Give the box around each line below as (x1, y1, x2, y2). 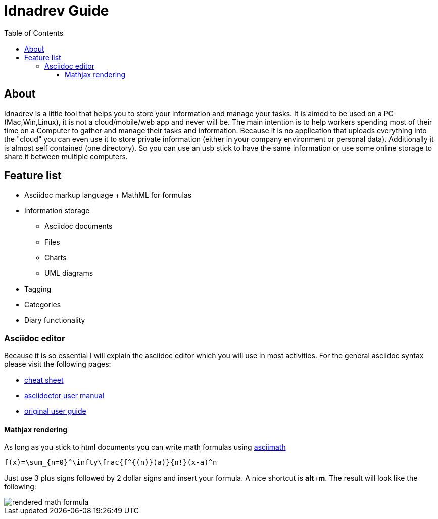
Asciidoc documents (44, 222, 113, 231)
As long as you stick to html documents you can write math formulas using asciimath (4, 443, 286, 452)
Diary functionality (24, 316, 85, 325)
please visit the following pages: (4, 360, 111, 369)
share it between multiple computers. (4, 152, 128, 161)
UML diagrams (44, 269, 93, 278)
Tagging (24, 285, 52, 294)
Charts (44, 253, 67, 262)
